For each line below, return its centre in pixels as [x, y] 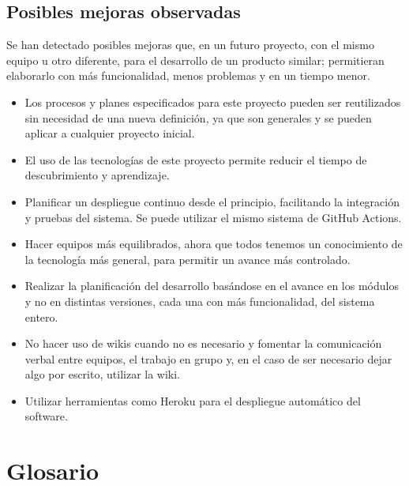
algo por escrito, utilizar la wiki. [103, 374]
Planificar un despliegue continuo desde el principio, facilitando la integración [212, 201]
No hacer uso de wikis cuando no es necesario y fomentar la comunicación [203, 343]
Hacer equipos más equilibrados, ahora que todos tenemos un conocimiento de [214, 244]
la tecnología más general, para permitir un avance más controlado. [188, 259]
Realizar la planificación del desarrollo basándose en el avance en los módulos [212, 286]
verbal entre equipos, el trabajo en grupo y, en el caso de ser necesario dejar [208, 358]
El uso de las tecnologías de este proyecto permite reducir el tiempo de [196, 159]
